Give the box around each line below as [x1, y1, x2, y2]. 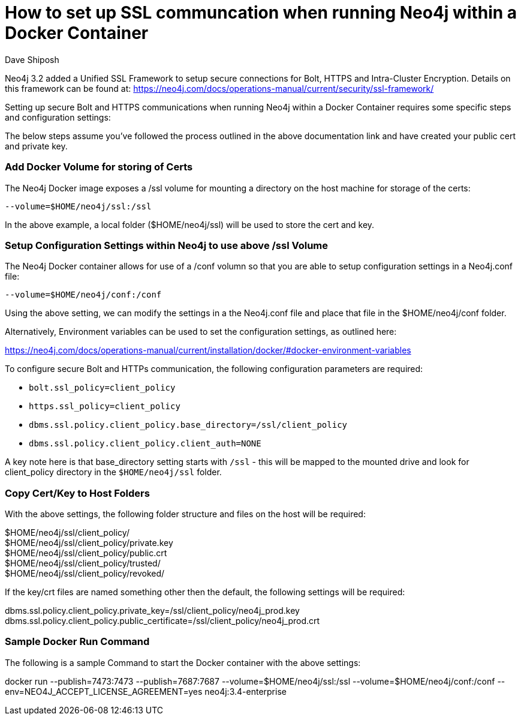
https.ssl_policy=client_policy [29, 401, 180, 412]
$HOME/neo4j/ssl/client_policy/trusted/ [5, 558, 161, 568]
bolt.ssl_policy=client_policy [29, 383, 176, 393]
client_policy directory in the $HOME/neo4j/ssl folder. [5, 467, 222, 478]
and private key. [5, 140, 68, 151]
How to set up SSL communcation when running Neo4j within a [5, 2, 517, 23]
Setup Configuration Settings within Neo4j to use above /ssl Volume [5, 239, 329, 251]
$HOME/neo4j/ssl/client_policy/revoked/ [5, 568, 165, 578]
